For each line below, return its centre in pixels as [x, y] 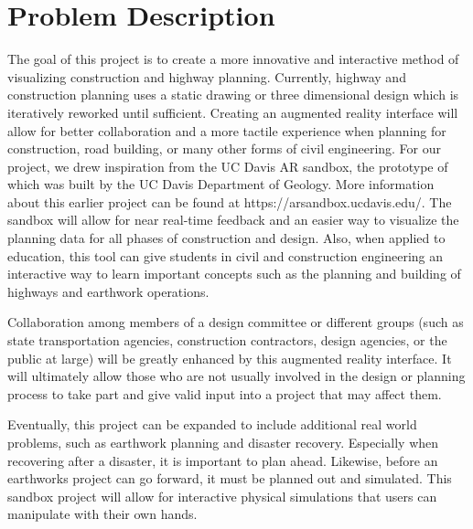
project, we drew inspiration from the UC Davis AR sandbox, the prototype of [228, 166]
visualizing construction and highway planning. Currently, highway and [207, 76]
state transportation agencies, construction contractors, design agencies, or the [227, 340]
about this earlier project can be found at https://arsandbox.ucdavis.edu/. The [230, 201]
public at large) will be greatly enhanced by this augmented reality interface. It [230, 358]
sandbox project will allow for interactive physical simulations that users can [222, 496]
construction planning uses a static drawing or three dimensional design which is [233, 95]
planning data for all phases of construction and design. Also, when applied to [226, 238]
